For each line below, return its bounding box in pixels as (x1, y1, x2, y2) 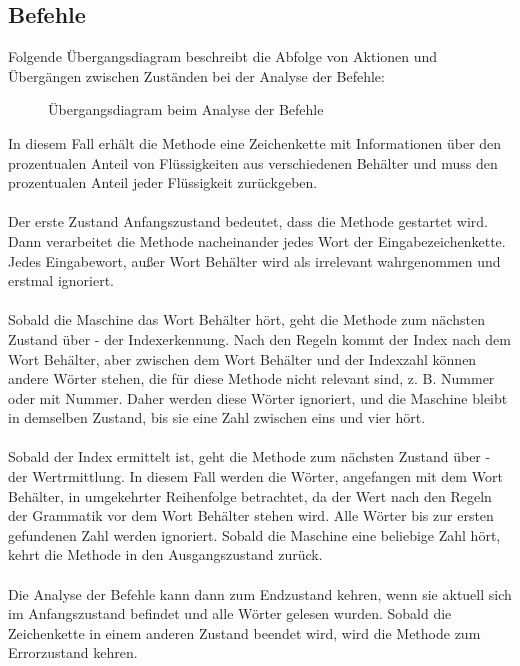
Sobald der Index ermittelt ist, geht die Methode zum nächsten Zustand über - (8, 446, 491, 467)
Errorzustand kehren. (8, 642, 138, 663)
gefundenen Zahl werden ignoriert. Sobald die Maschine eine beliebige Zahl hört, (8, 524, 501, 545)
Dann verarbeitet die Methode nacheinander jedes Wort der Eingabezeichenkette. (8, 230, 506, 251)
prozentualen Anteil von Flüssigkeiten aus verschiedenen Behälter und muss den (8, 152, 498, 173)
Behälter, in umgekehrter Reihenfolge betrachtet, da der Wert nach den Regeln (8, 485, 492, 506)
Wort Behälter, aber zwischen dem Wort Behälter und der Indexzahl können (8, 348, 477, 369)
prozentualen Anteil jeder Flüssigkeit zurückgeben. (8, 172, 318, 193)
